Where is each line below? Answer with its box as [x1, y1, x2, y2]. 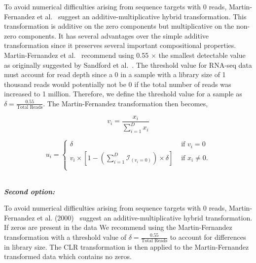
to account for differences [170, 232, 246, 242]
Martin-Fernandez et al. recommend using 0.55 [4, 49, 149, 60]
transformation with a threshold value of [4, 232, 127, 242]
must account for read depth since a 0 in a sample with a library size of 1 [4, 69, 226, 80]
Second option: [4, 186, 55, 196]
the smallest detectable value [158, 49, 246, 60]
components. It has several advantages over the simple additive [18, 30, 209, 41]
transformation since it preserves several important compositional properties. [4, 40, 236, 50]
